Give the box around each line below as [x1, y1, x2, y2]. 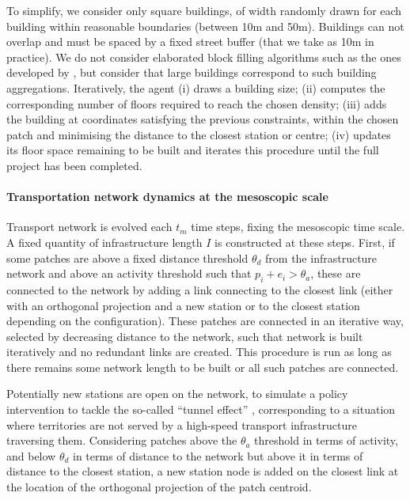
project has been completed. [6, 157, 142, 173]
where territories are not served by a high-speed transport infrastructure [6, 416, 358, 433]
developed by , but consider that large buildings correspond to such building [6, 64, 377, 81]
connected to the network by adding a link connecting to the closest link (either [6, 281, 393, 297]
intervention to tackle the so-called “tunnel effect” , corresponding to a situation [6, 401, 396, 418]
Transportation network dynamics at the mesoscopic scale [6, 188, 328, 205]
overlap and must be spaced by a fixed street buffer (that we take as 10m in [6, 33, 374, 50]
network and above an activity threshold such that [6, 265, 252, 282]
